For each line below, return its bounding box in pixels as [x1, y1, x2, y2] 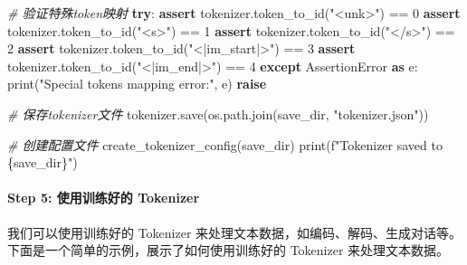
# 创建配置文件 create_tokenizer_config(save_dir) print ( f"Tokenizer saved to [7, 135, 443, 154]
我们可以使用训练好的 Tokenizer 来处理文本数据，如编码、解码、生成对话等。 [7, 222, 462, 241]
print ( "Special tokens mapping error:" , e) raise [7, 74, 267, 93]
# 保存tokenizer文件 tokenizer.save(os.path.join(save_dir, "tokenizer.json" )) [7, 104, 429, 123]
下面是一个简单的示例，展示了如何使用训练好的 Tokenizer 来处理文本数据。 [7, 241, 450, 260]
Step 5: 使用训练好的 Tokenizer [7, 188, 200, 207]
